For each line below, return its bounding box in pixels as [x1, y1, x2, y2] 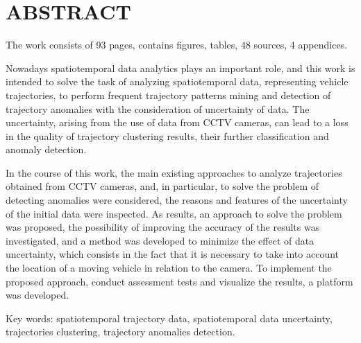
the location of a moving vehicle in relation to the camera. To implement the [6, 261, 332, 275]
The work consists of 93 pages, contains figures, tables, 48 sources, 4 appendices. [6, 37, 347, 52]
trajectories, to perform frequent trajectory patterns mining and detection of [6, 87, 331, 102]
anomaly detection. [6, 142, 87, 157]
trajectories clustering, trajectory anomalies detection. [6, 324, 235, 339]
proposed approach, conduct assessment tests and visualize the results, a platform [6, 274, 353, 288]
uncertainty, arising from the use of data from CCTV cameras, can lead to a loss [6, 115, 349, 130]
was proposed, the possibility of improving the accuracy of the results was [6, 220, 320, 234]
